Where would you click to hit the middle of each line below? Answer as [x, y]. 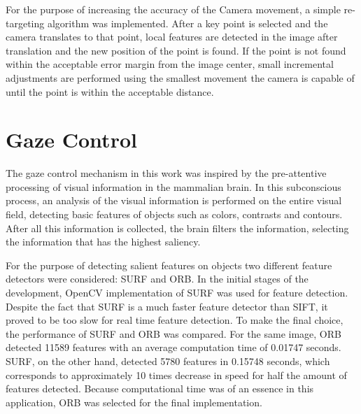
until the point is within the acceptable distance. [110, 91]
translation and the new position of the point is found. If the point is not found [176, 50]
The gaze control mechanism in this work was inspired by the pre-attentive [166, 173]
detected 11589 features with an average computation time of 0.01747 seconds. [174, 347]
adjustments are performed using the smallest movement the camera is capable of [180, 77]
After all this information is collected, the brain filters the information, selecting [177, 228]
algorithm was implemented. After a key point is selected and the [187, 23]
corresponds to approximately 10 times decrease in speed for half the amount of [176, 374]
